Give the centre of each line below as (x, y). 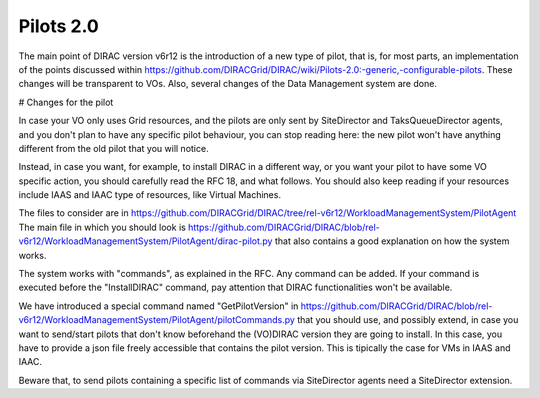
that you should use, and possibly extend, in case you (407, 320)
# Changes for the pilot (66, 102)
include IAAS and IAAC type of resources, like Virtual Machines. (150, 195)
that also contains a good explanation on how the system (392, 241)
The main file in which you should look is (102, 227)
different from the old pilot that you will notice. (113, 148)
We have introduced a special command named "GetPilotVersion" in (158, 306)
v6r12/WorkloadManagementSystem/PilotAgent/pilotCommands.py (156, 320)
